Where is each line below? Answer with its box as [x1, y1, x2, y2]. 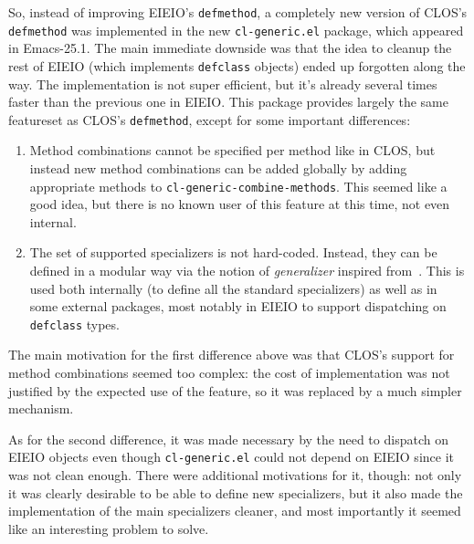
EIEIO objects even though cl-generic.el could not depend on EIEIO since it [8, 447, 454, 466]
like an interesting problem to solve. [8, 518, 209, 538]
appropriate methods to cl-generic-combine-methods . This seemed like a [29, 176, 448, 195]
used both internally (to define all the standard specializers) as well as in [29, 278, 437, 298]
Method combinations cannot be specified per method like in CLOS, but [29, 141, 436, 160]
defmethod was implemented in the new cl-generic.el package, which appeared [8, 20, 464, 39]
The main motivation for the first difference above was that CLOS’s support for [8, 345, 455, 364]
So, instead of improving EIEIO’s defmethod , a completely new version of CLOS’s [8, 3, 468, 21]
